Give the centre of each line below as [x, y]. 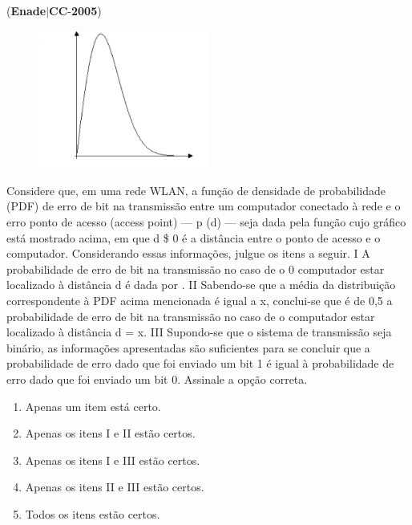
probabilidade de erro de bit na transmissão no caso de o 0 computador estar [196, 269]
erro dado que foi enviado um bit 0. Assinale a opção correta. [157, 378]
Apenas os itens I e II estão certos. [110, 433]
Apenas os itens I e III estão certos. [113, 460]
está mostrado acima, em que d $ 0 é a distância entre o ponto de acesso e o [194, 237]
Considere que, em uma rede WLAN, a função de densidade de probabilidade [196, 190]
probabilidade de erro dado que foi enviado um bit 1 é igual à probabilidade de [200, 363]
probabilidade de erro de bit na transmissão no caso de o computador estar [191, 316]
